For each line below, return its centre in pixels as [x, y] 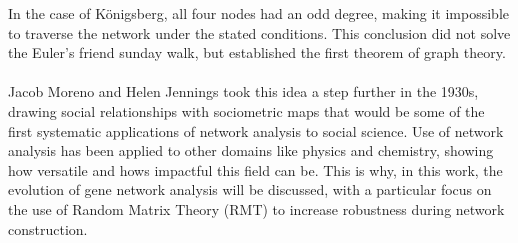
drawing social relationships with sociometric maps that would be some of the [246, 110]
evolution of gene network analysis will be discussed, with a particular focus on [250, 189]
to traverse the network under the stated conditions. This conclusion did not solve [259, 32]
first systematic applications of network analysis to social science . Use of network [256, 130]
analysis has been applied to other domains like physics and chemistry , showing [251, 150]
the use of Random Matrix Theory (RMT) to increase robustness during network [256, 208]
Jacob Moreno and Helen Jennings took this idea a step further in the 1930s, [243, 91]
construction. [48, 228]
